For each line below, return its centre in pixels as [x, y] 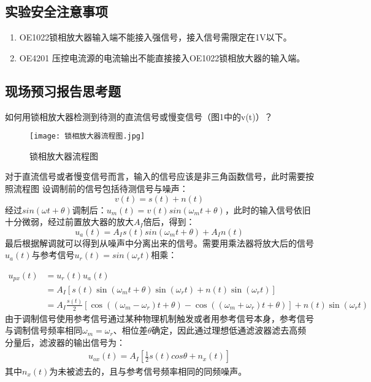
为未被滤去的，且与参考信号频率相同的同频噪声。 [148, 371]
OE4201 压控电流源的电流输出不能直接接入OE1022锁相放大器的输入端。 [162, 57]
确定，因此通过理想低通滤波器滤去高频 [229, 330]
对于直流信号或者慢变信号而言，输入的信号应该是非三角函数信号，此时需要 [155, 176]
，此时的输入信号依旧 [268, 209]
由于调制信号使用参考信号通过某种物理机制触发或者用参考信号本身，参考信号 [159, 318]
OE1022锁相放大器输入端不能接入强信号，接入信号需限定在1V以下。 [155, 37]
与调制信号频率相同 [44, 330]
